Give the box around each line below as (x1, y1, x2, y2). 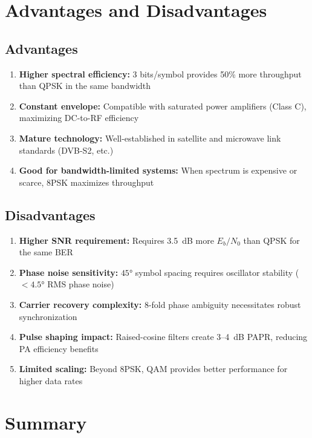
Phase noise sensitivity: (19, 266, 119, 278)
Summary (5, 410, 87, 434)
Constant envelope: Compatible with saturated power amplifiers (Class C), (19, 99, 307, 112)
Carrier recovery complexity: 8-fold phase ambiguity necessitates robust (19, 298, 301, 310)
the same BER (19, 246, 73, 258)
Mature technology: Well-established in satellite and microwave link (19, 131, 281, 144)
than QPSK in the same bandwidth (19, 79, 151, 92)
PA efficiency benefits (19, 342, 99, 355)
